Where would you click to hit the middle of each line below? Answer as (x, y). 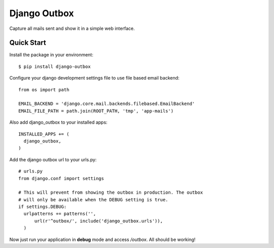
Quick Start (28, 43)
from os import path (44, 90)
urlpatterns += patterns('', (60, 214)
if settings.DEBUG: (43, 207)
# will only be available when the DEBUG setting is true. (93, 200)
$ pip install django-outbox (55, 66)
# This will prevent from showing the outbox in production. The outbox (111, 192)
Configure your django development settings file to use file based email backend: (94, 78)
